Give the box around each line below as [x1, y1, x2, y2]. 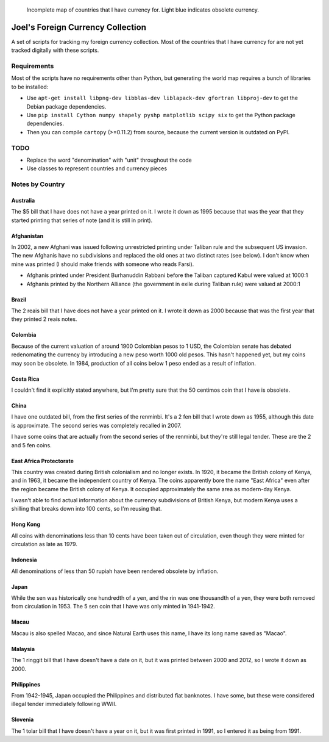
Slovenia [11, 716, 34, 723]
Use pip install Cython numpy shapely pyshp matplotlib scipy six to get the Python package [26, 112, 295, 118]
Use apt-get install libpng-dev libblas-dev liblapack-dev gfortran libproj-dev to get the [26, 95, 299, 102]
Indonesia [11, 556, 37, 564]
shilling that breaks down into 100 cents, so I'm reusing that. [11, 505, 162, 513]
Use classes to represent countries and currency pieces [26, 165, 168, 172]
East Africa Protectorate [11, 457, 74, 464]
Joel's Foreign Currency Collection [11, 22, 146, 32]
